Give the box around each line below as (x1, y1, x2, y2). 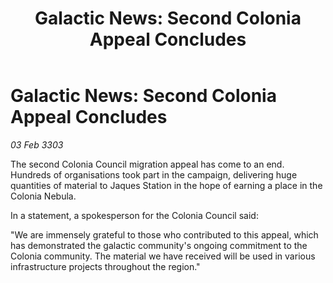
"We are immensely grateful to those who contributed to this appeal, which (10, 228, 319, 241)
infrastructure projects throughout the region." (10, 260, 201, 272)
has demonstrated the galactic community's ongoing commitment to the (10, 239, 308, 251)
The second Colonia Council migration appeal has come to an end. (10, 158, 285, 170)
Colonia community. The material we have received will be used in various (10, 250, 316, 262)
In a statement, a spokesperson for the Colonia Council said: (10, 209, 259, 221)
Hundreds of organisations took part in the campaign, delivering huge (10, 168, 298, 181)
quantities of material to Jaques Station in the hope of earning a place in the (10, 179, 323, 191)
